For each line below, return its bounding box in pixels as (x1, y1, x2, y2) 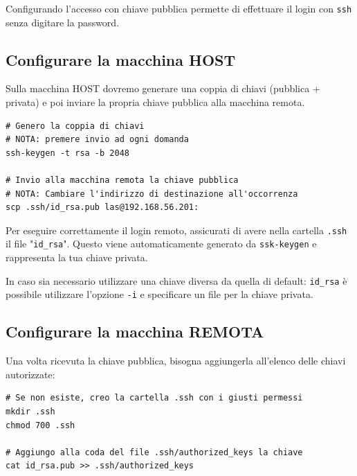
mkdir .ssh (6, 407, 55, 416)
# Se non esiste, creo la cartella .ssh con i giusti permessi (6, 393, 303, 403)
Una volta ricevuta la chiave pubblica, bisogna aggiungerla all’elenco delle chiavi (6, 353, 346, 368)
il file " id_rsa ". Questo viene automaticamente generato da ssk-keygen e (6, 236, 317, 251)
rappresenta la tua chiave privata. (6, 250, 148, 265)
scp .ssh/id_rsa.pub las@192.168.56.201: (6, 202, 199, 213)
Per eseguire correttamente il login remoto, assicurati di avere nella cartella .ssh (6, 222, 347, 237)
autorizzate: (6, 367, 55, 381)
